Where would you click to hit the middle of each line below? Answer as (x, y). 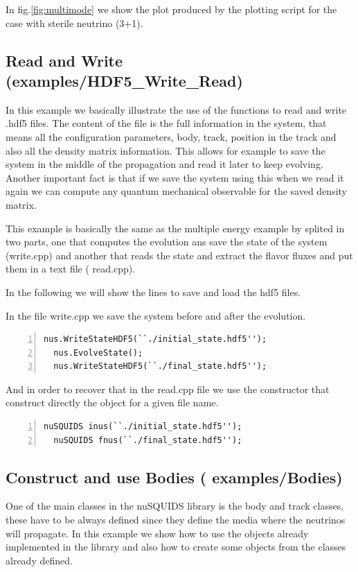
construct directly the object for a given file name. (112, 402)
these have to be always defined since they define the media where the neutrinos (176, 520)
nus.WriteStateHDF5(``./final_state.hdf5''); (160, 366)
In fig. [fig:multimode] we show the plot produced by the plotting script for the (171, 9)
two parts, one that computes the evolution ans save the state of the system (167, 242)
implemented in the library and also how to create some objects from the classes (176, 547)
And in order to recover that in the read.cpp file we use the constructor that (168, 389)
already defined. (39, 560)
